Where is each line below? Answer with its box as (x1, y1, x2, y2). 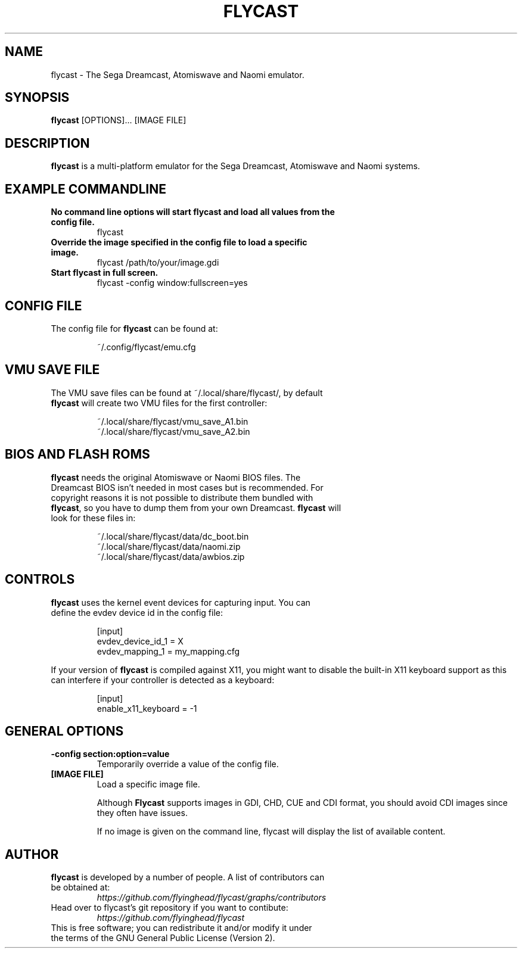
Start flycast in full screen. (51, 267, 159, 278)
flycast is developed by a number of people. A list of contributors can (51, 872, 325, 883)
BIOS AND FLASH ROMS (5, 447, 150, 462)
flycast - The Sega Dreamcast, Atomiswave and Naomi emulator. (51, 69, 304, 80)
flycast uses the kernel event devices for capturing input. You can (51, 597, 310, 608)
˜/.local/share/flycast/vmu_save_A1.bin (97, 416, 248, 426)
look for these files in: (51, 512, 136, 523)
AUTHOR (5, 846, 59, 862)
